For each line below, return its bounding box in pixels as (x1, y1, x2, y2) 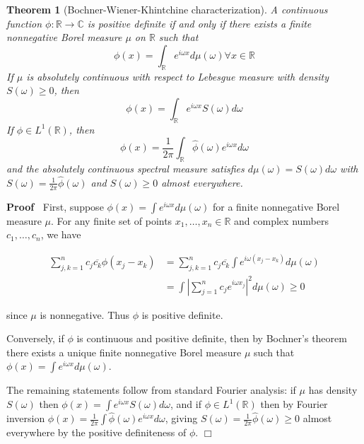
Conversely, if (6, 331, 64, 346)
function (6, 16, 42, 30)
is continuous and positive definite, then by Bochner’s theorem (76, 331, 347, 346)
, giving (165, 411, 198, 426)
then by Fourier (260, 397, 328, 411)
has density (308, 382, 358, 397)
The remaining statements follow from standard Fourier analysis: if (6, 382, 296, 397)
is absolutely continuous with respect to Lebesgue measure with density (26, 69, 329, 83)
